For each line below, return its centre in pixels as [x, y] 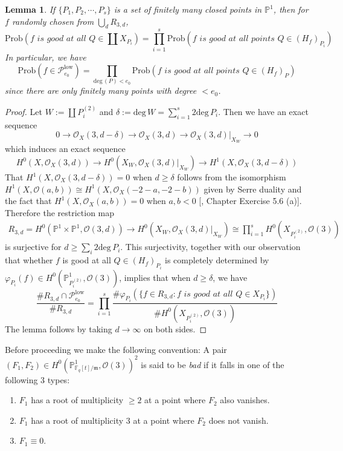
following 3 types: [37, 379]
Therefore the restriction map [60, 212]
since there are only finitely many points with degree [101, 91]
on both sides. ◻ [175, 328]
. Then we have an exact [263, 111]
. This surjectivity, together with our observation [210, 247]
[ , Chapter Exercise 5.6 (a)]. [250, 201]
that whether [29, 260]
